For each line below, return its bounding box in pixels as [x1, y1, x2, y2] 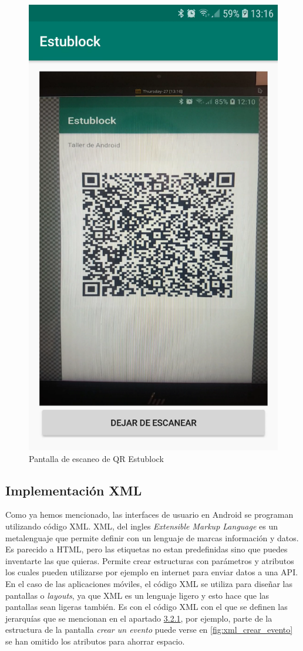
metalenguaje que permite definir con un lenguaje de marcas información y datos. [5, 531, 299, 544]
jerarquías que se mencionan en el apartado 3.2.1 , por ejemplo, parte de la [5, 612, 272, 624]
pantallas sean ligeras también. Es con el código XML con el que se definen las [5, 601, 288, 613]
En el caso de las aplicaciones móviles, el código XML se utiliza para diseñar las [5, 578, 293, 589]
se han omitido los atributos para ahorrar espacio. [5, 635, 185, 647]
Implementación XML [5, 481, 142, 499]
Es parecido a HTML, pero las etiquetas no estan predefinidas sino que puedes [5, 543, 288, 555]
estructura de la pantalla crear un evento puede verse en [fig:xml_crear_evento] [5, 623, 293, 636]
